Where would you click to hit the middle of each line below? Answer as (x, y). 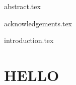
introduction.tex (29, 40)
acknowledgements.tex (38, 23)
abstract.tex (22, 6)
